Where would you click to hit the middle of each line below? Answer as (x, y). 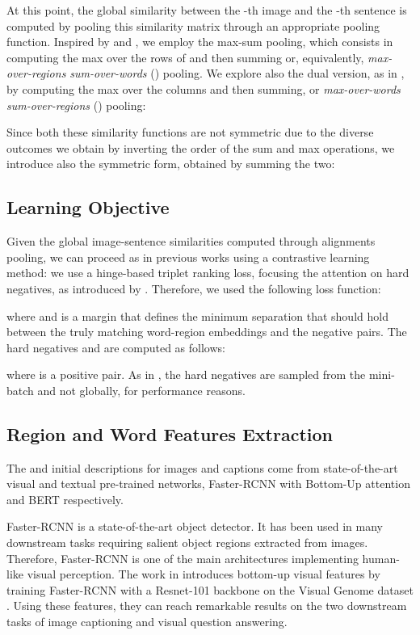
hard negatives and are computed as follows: (116, 347)
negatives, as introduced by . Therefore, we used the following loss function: (194, 288)
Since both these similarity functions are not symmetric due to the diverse (190, 132)
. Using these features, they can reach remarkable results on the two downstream (207, 606)
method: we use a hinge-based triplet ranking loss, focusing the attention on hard (208, 273)
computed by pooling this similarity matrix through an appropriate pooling (193, 25)
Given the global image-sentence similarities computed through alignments (191, 241)
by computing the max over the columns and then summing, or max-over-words (204, 88)
